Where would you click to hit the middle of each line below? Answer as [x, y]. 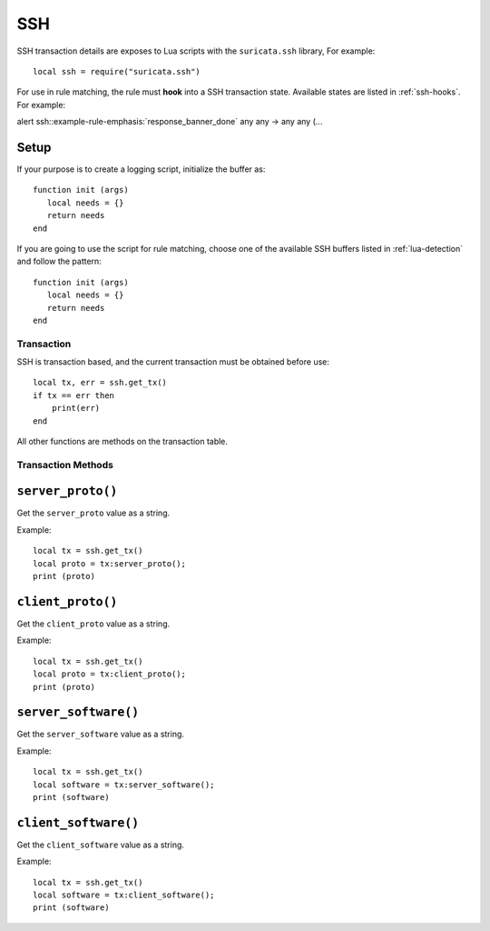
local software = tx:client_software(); [124, 895]
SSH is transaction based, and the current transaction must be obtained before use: [173, 362]
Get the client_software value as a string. [101, 845]
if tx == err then [74, 395]
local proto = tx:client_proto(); [109, 674]
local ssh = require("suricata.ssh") [117, 71]
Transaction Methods [65, 465]
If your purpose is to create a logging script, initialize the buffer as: [141, 169]
